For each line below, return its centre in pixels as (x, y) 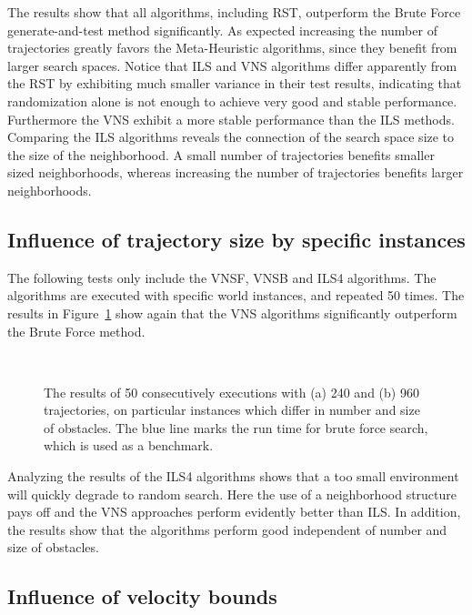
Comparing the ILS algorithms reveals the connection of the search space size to (231, 137)
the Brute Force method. (76, 331)
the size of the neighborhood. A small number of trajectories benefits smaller (221, 154)
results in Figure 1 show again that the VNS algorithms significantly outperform (232, 313)
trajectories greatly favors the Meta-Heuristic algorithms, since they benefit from (232, 48)
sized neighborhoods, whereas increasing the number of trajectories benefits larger (236, 172)
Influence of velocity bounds (142, 596)
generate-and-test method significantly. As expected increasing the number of (222, 30)
